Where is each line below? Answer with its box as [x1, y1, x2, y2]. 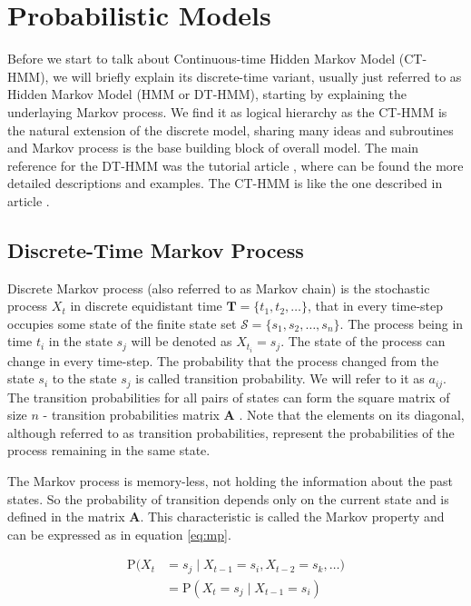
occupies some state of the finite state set [7, 313, 237, 333]
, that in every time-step [308, 296, 444, 315]
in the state [48, 332, 113, 351]
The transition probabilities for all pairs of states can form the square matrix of [7, 387, 450, 406]
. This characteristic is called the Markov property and [140, 507, 445, 526]
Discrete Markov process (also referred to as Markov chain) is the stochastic [7, 278, 430, 297]
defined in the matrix [7, 507, 125, 526]
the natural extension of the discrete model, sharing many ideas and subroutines [7, 120, 454, 139]
